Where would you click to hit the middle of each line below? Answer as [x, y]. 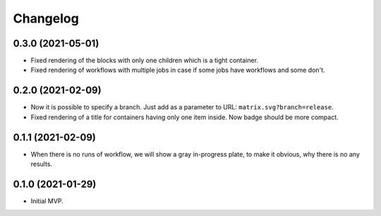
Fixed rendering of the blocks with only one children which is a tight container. [145, 61]
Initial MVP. [47, 200]
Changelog [46, 18]
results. [42, 164]
